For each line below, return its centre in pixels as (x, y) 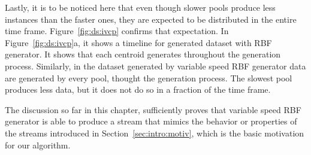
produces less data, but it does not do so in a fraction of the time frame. (138, 89)
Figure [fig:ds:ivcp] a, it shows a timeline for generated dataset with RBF (138, 42)
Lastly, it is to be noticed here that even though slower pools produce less (140, 7)
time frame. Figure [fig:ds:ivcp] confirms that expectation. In (117, 31)
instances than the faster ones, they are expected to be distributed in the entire (151, 19)
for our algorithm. (38, 145)
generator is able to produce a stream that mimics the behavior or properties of (151, 121)
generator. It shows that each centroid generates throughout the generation (143, 54)
